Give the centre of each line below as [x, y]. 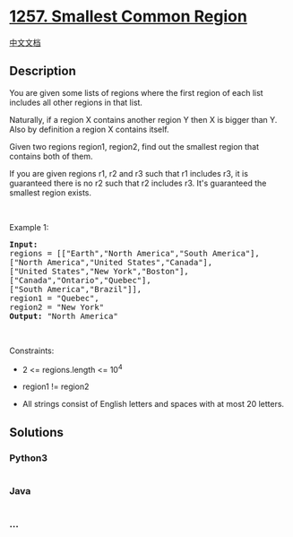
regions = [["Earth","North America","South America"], [134, 253]
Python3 [28, 457]
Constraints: [32, 351]
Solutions [37, 432]
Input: [24, 244]
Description [43, 71]
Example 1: [29, 227]
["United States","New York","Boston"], [99, 271]
